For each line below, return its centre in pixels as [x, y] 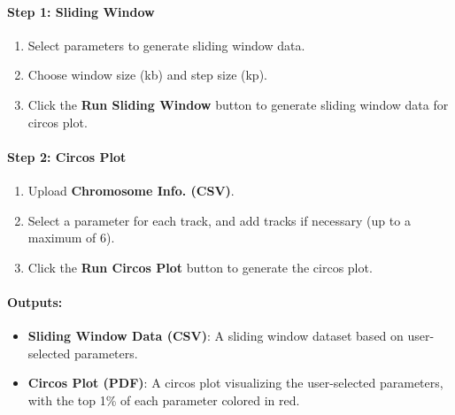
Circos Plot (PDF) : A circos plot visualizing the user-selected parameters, [235, 383]
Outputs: [35, 301]
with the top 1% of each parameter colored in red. [164, 400]
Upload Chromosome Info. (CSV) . [131, 190]
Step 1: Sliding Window [81, 11]
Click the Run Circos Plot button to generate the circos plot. [200, 267]
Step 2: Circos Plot [67, 156]
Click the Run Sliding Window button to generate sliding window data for [238, 104]
